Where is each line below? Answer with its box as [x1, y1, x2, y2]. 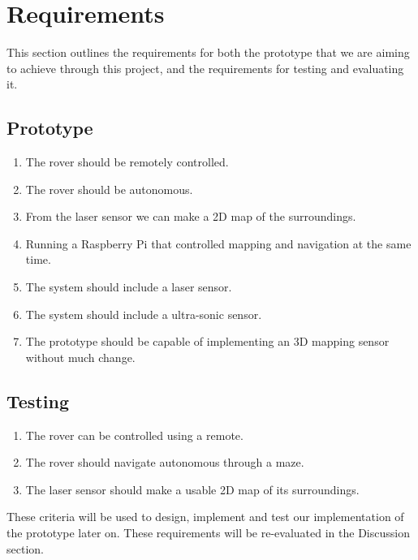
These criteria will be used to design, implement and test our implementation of [6, 508, 404, 525]
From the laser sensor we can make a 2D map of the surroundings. [25, 208, 356, 225]
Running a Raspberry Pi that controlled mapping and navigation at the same [25, 235, 412, 252]
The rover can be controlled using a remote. [25, 426, 243, 443]
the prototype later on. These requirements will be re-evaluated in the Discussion [6, 524, 410, 541]
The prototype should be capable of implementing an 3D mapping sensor [25, 333, 390, 350]
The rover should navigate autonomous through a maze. [25, 454, 304, 471]
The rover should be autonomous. [25, 180, 193, 197]
